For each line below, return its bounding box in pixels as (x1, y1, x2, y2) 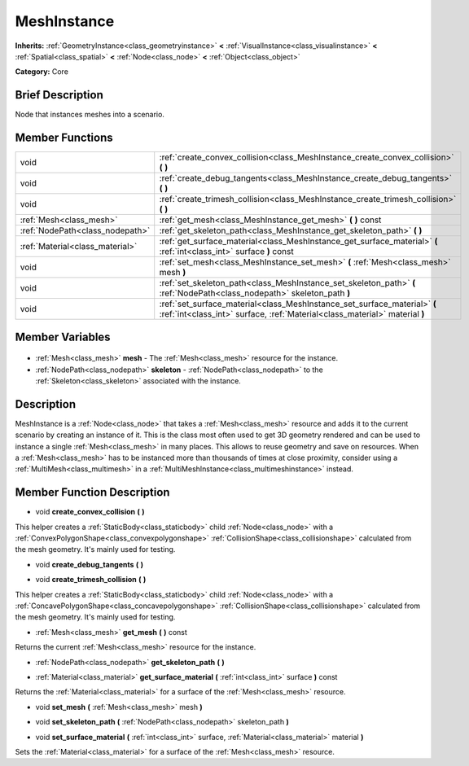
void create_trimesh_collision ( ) (35, 575, 147, 584)
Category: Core (15, 67, 69, 77)
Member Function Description (15, 485, 170, 500)
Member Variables (15, 330, 111, 344)
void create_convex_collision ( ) (35, 507, 145, 517)
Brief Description (15, 88, 103, 102)
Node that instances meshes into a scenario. (15, 110, 164, 120)
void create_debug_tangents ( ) (35, 559, 144, 569)
